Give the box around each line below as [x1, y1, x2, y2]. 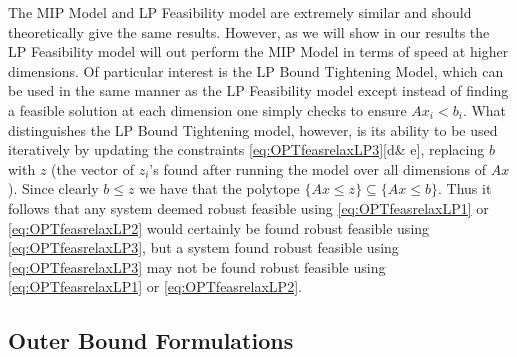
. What [462, 99, 507, 120]
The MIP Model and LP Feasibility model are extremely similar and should [8, 2, 472, 22]
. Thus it [437, 178, 492, 199]
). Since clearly [8, 178, 99, 199]
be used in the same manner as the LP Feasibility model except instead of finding [8, 80, 509, 101]
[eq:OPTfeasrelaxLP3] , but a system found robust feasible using [8, 237, 399, 258]
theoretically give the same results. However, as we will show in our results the [8, 21, 490, 42]
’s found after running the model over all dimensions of [149, 158, 487, 179]
